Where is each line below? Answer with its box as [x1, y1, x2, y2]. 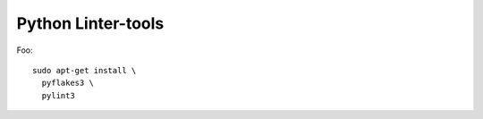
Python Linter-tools [16, 13, 165, 33]
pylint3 [41, 90, 75, 100]
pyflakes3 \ [41, 78, 94, 89]
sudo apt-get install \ [32, 65, 137, 75]
